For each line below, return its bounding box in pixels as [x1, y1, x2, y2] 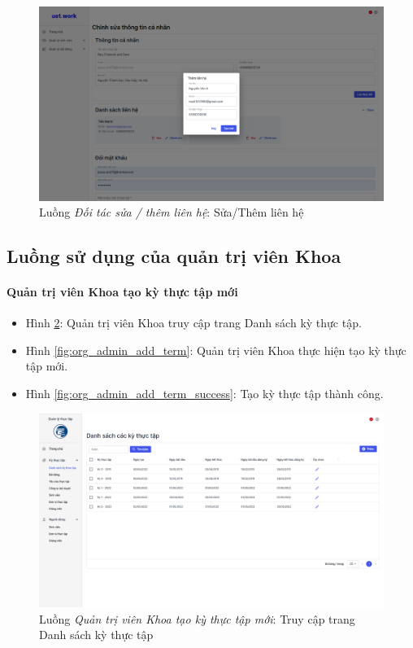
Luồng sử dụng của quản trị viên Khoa [7, 243, 341, 269]
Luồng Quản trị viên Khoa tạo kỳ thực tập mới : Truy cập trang [39, 610, 355, 627]
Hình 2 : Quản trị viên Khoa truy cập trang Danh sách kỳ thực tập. [25, 314, 362, 331]
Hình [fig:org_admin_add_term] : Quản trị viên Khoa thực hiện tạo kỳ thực [25, 341, 406, 358]
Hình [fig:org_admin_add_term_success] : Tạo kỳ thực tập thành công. [25, 385, 384, 402]
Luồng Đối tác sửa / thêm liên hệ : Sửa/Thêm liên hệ [39, 204, 304, 221]
